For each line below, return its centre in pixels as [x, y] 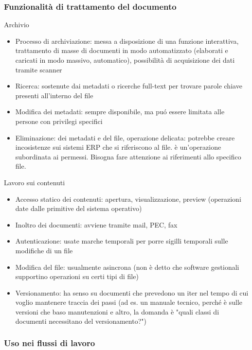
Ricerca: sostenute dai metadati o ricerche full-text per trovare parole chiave [129, 86]
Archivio [17, 25]
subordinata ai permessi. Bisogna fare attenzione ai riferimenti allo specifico [128, 156]
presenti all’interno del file [54, 95]
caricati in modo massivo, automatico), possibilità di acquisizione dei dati [125, 60]
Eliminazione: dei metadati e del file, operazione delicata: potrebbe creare [125, 137]
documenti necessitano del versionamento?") [81, 321]
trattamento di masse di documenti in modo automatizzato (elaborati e [122, 50]
